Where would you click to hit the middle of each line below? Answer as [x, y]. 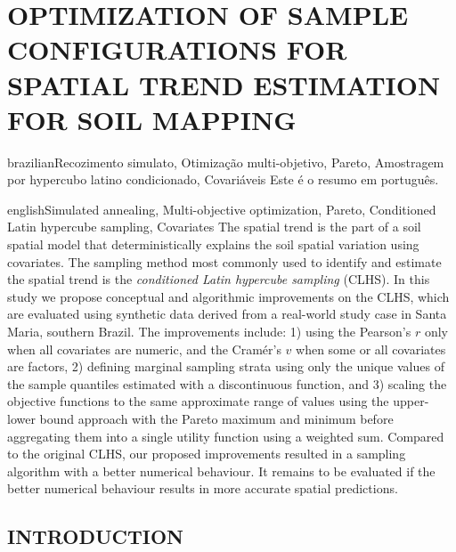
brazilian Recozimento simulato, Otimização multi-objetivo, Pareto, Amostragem [226, 162]
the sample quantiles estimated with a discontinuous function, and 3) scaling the [227, 383]
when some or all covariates [371, 349]
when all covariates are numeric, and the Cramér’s [144, 349]
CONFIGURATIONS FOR [177, 49]
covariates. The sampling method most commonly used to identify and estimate [224, 261]
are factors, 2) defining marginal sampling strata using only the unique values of [226, 366]
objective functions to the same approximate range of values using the [198, 401]
